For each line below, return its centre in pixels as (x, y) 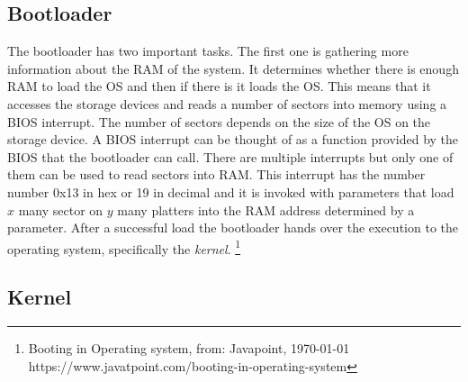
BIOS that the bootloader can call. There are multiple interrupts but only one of (230, 156)
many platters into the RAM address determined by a (266, 209)
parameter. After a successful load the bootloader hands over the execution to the (233, 227)
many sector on (61, 209)
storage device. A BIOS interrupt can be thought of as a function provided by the (233, 139)
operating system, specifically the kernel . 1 (124, 247)
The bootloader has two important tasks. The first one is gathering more (208, 51)
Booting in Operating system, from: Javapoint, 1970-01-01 (189, 348)
